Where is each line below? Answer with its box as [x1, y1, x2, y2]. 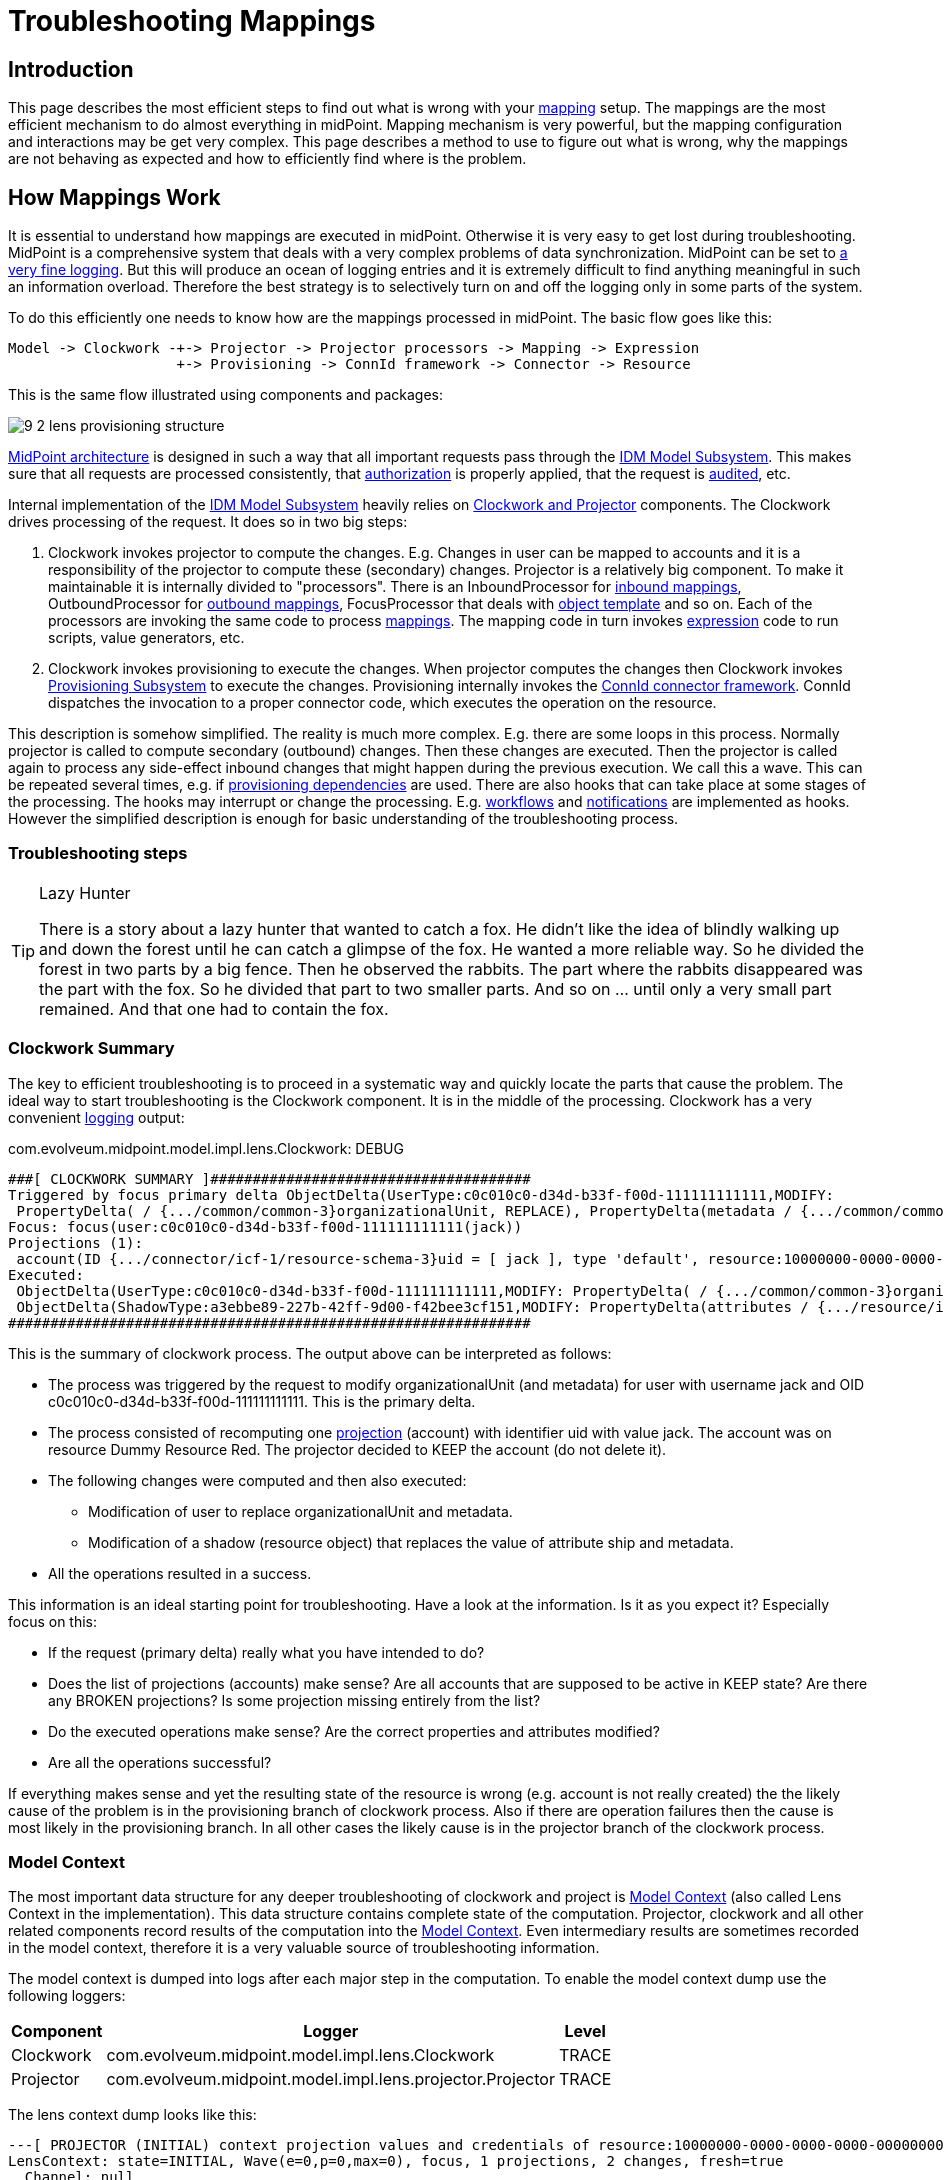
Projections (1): [8, 1234, 143, 1251]
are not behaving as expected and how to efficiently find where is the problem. [8, 150, 527, 168]
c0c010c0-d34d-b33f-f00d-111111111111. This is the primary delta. [48, 1392, 476, 1410]
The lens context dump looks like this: [8, 2106, 257, 2124]
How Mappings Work [8, 184, 221, 210]
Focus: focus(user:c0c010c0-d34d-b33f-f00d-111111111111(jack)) [8, 1218, 523, 1235]
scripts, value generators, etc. [48, 629, 245, 647]
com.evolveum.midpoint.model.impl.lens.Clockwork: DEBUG [8, 1139, 404, 1157]
